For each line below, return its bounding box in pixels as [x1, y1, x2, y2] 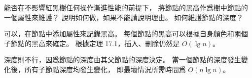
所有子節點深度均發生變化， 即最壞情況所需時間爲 [24, 64, 186, 74]
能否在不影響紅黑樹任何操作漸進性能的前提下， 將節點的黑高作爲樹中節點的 [4, 2, 248, 12]
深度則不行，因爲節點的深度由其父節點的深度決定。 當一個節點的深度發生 [4, 54, 241, 65]
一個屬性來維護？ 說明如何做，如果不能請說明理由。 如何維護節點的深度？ [4, 12, 244, 22]
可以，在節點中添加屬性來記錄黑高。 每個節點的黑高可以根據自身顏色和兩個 [4, 28, 248, 39]
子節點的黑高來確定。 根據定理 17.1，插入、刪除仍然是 [4, 38, 180, 48]
